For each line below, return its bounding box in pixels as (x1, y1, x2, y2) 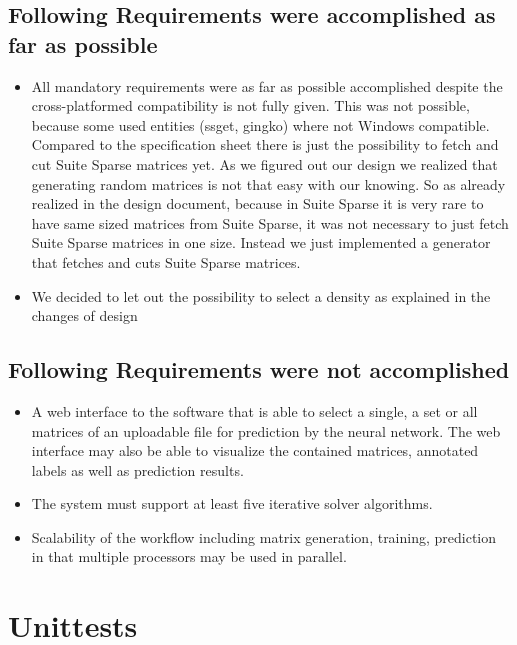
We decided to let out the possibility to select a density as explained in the (31, 285, 491, 306)
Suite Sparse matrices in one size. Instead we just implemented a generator (31, 232, 491, 253)
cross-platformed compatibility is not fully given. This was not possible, (31, 95, 470, 116)
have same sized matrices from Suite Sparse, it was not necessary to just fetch (31, 212, 509, 233)
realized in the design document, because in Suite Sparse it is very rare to (31, 193, 484, 214)
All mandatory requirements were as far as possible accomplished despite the (31, 75, 503, 96)
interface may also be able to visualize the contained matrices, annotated (31, 440, 479, 461)
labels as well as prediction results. (31, 459, 244, 480)
